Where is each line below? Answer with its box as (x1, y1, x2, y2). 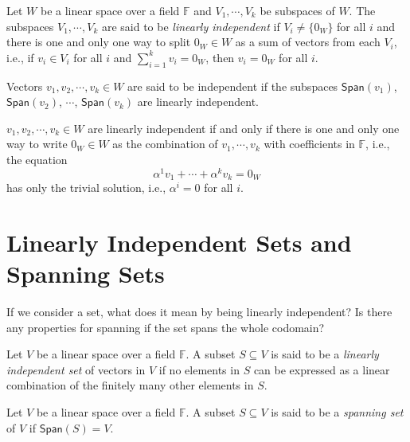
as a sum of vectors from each (235, 33, 381, 50)
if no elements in (158, 361, 240, 377)
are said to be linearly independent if (101, 18, 280, 34)
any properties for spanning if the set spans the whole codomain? (6, 319, 325, 335)
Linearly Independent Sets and (6, 225, 352, 258)
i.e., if (6, 49, 34, 65)
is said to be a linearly (271, 346, 379, 362)
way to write (6, 135, 68, 152)
